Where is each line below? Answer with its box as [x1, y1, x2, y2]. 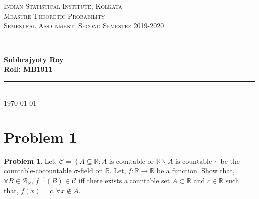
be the [220, 155, 240, 166]
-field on [78, 165, 103, 176]
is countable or [109, 158, 154, 165]
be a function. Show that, [156, 165, 235, 176]
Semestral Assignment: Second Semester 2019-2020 [4, 20, 164, 31]
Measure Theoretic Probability [4, 10, 105, 21]
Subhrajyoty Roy [4, 54, 64, 65]
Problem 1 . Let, [4, 155, 57, 166]
